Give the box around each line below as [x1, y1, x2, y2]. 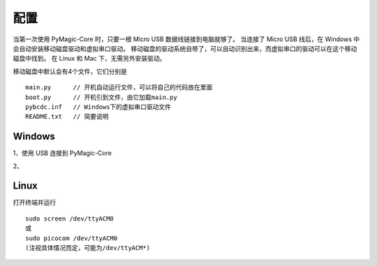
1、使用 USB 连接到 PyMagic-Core [13, 149, 112, 157]
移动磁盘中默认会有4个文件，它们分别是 [13, 67, 128, 75]
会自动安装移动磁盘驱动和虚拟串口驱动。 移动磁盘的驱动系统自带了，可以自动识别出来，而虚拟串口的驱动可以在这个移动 [13, 44, 357, 52]
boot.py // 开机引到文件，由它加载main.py [25, 93, 177, 101]
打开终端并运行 [13, 198, 56, 207]
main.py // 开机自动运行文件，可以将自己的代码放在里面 [25, 84, 213, 91]
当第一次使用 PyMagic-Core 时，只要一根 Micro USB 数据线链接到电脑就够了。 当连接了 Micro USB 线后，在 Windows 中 [13, 35, 360, 43]
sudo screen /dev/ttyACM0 [25, 214, 114, 223]
